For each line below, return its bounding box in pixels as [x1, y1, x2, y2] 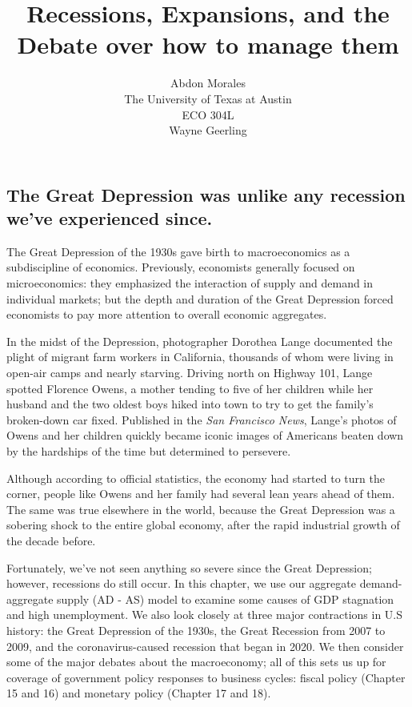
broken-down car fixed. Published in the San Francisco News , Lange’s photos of [6, 411, 397, 428]
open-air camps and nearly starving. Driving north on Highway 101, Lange [6, 364, 373, 381]
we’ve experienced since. [6, 206, 213, 231]
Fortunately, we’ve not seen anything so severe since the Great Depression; [6, 559, 372, 576]
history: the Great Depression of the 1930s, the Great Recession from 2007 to [6, 621, 386, 638]
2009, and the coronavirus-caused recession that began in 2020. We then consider [6, 637, 404, 654]
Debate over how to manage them [17, 28, 399, 61]
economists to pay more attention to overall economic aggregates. [6, 306, 327, 323]
